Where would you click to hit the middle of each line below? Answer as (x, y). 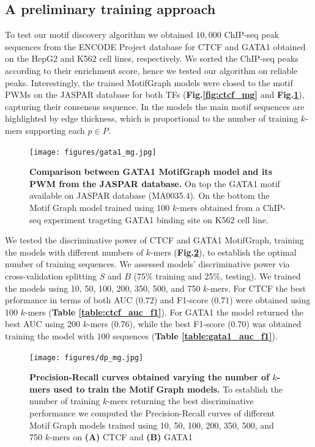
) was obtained (274, 324)
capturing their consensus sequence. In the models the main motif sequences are (155, 106)
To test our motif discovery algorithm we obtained (99, 35)
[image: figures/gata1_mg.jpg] (93, 152)
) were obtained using (270, 300)
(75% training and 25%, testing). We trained (217, 275)
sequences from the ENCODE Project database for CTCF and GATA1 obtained (155, 46)
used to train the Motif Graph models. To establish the (168, 389)
